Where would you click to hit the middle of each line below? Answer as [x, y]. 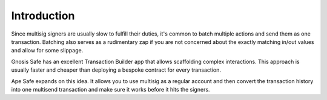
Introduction [43, 16]
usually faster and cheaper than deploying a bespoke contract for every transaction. [116, 70]
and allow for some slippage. [47, 51]
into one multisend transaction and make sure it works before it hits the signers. [111, 89]
